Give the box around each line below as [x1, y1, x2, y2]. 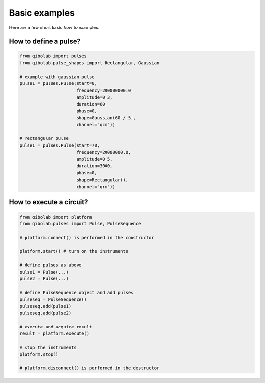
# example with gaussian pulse [19, 74, 95, 80]
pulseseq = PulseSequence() [19, 297, 87, 302]
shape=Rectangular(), [76, 177, 129, 183]
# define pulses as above [19, 262, 82, 268]
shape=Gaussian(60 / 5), [76, 115, 136, 121]
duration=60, [76, 101, 108, 107]
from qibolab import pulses [19, 53, 87, 59]
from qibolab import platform [19, 214, 92, 219]
